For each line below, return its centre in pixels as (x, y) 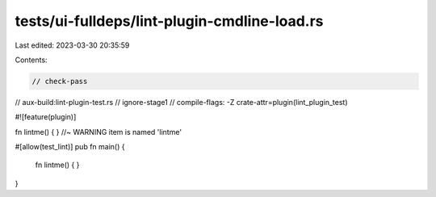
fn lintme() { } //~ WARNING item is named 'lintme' (98, 132)
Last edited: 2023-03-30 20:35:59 (72, 45)
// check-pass (60, 81)
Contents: (31, 60)
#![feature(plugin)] (46, 117)
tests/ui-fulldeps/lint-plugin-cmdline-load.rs (169, 21)
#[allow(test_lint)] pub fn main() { (70, 147)
